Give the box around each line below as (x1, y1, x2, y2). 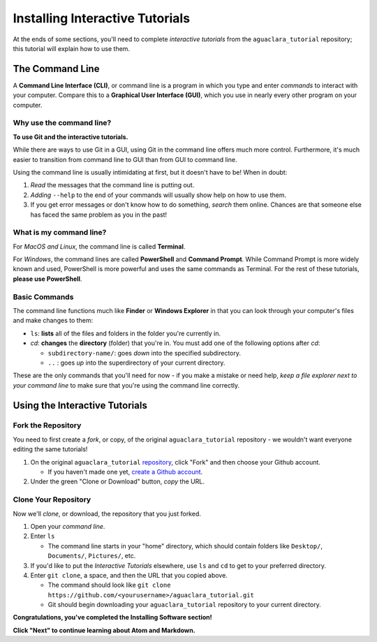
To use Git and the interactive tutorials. (13, 133, 128, 141)
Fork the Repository (13, 421, 82, 430)
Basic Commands (13, 292, 74, 302)
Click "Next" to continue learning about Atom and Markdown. (13, 626, 195, 634)
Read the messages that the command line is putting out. (30, 181, 195, 189)
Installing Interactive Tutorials (13, 10, 191, 26)
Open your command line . (30, 522, 105, 530)
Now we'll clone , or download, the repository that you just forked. (13, 509, 202, 518)
